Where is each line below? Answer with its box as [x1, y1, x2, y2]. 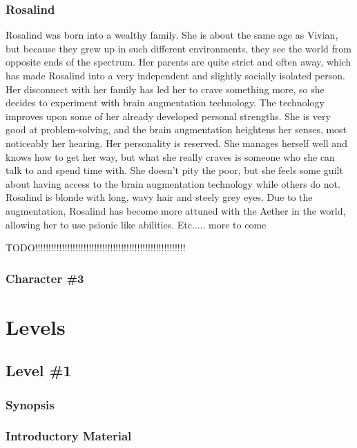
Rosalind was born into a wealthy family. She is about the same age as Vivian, [6, 28, 338, 42]
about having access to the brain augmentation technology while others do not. [6, 176, 340, 191]
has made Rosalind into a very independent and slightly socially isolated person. [6, 68, 345, 82]
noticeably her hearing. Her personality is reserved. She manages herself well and [6, 135, 347, 150]
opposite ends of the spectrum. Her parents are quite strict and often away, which [6, 55, 351, 69]
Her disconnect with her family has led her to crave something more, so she [6, 81, 325, 96]
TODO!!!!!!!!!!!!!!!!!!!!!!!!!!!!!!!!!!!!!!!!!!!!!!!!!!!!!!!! [6, 240, 186, 255]
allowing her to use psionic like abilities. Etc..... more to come [6, 217, 267, 231]
